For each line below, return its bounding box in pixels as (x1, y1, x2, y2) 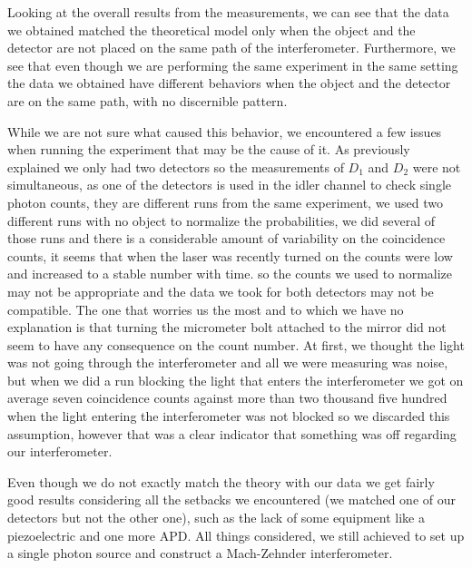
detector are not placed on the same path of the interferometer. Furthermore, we (7, 38, 456, 57)
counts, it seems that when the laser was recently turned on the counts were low (7, 246, 453, 265)
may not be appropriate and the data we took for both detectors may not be (7, 281, 434, 300)
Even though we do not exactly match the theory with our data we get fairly (7, 472, 435, 491)
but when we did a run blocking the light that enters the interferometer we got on (7, 370, 464, 389)
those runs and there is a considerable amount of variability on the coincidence (7, 229, 446, 248)
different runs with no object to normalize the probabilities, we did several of (7, 211, 435, 230)
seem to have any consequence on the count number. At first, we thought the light (7, 335, 465, 354)
